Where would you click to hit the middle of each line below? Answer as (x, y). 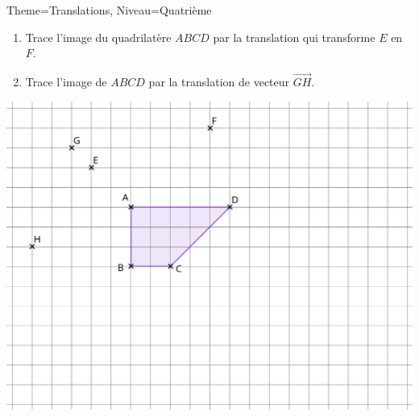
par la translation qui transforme (294, 37)
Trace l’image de (66, 81)
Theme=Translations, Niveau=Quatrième (109, 10)
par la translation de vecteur (219, 81)
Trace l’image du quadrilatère (98, 37)
